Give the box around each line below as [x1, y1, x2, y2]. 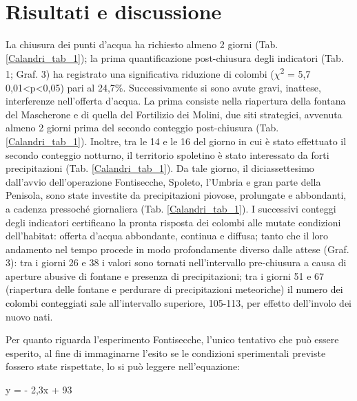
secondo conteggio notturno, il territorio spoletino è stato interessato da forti [6, 147, 329, 162]
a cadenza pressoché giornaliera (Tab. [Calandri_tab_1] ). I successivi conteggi [6, 201, 336, 215]
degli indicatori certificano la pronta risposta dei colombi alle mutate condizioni [6, 215, 341, 229]
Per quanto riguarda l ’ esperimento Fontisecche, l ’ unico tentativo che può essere [6, 332, 339, 347]
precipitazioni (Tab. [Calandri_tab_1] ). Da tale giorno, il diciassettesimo [6, 161, 314, 175]
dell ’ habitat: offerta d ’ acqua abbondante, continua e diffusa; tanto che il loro [6, 228, 329, 243]
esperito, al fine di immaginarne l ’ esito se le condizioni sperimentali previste [6, 345, 326, 360]
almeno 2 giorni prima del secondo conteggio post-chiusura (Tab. [6, 120, 279, 135]
